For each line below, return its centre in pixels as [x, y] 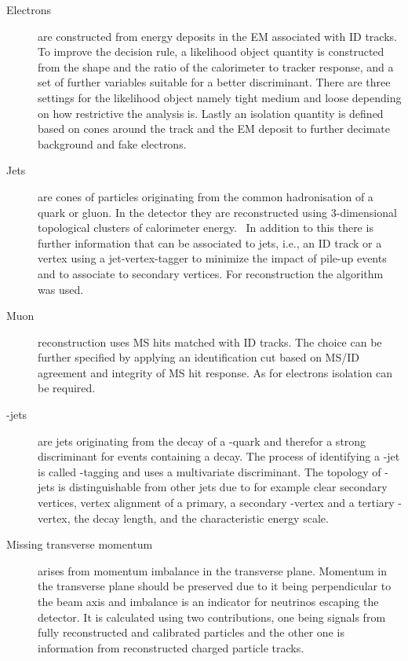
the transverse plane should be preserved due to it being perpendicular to [215, 586]
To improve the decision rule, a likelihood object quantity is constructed [211, 51]
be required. [67, 388]
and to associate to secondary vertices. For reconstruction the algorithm [211, 273]
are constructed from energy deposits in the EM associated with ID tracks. [217, 36]
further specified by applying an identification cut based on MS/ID [199, 357]
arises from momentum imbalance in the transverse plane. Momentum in [212, 570]
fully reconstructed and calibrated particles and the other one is [191, 632]
